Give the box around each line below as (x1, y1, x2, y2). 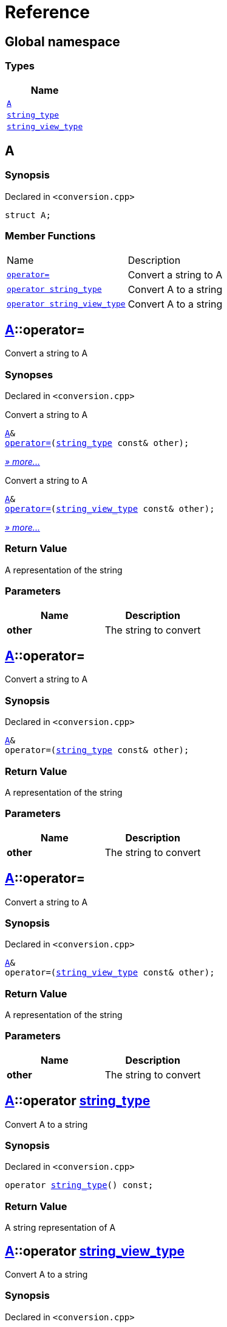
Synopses (5, 368, 53, 381)
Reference (5, 2, 90, 23)
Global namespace (5, 34, 120, 49)
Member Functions (5, 230, 96, 242)
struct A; (5, 210, 51, 220)
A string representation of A (5, 1222, 116, 1233)
